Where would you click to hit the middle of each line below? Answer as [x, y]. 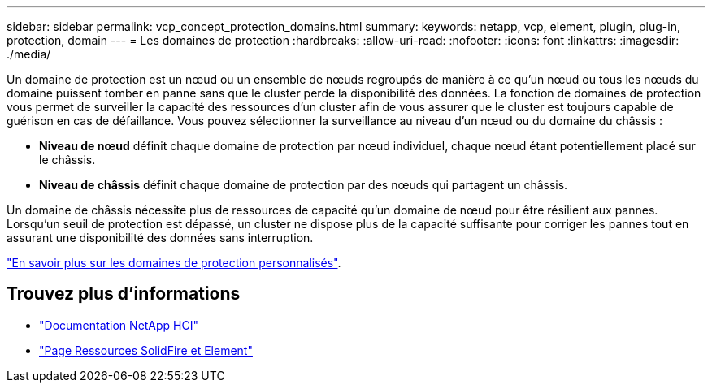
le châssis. [67, 160]
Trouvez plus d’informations [124, 294]
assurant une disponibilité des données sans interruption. [160, 238]
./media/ [29, 54]
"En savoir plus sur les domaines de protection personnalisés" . [174, 263]
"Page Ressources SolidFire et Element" [146, 350]
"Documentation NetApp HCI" [119, 325]
